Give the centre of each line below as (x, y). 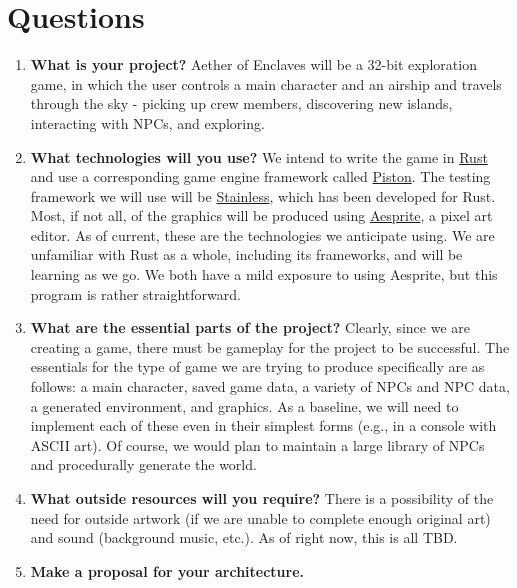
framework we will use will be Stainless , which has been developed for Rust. (263, 195)
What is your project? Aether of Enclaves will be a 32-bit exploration (253, 64)
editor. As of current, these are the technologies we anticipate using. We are (262, 234)
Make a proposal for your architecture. (167, 570)
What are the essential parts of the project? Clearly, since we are (250, 327)
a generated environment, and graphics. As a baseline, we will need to (244, 405)
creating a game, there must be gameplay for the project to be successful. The (270, 346)
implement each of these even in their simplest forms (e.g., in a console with (263, 425)
